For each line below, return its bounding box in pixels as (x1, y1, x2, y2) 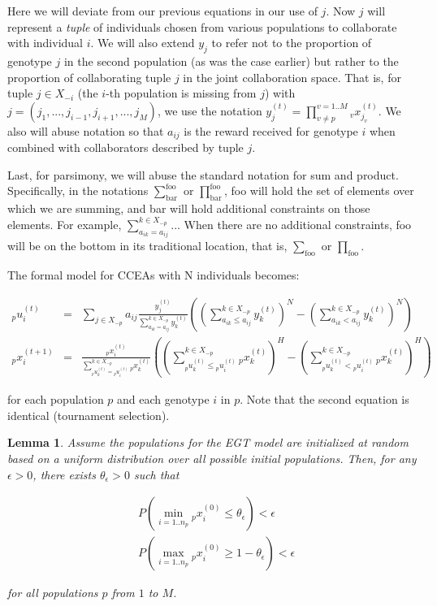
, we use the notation (157, 102, 262, 119)
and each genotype (117, 391, 210, 408)
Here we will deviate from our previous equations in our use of (7, 2, 318, 19)
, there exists (32, 465, 96, 483)
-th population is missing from (106, 84, 257, 102)
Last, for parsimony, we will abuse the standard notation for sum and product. (7, 166, 399, 183)
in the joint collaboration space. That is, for (183, 68, 401, 85)
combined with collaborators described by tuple (7, 139, 244, 156)
